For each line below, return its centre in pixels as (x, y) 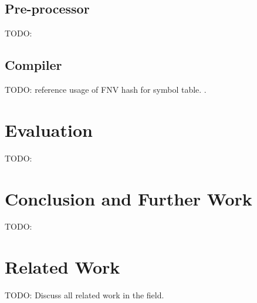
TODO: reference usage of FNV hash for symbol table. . (106, 89)
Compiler (33, 65)
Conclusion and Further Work (128, 198)
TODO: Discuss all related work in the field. (84, 295)
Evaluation (49, 129)
